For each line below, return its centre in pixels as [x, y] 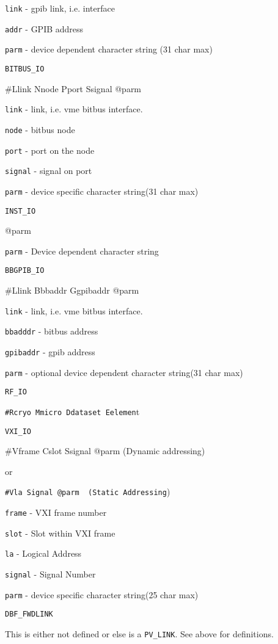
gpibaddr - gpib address [50, 351]
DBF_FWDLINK [29, 614]
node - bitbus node [40, 129]
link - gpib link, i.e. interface [60, 8]
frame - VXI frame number [56, 512]
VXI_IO [18, 431]
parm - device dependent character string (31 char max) [109, 49]
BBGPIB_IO [25, 271]
